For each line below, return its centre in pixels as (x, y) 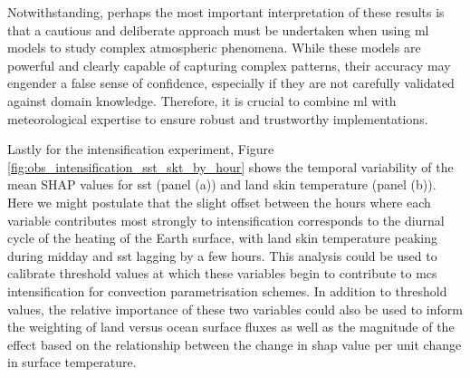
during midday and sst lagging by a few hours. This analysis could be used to (222, 255)
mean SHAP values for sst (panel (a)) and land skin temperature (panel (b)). (222, 184)
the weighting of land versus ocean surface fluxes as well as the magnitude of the (231, 327)
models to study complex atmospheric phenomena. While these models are (214, 48)
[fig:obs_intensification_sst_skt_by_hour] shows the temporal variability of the (230, 166)
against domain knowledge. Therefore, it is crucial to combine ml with (202, 100)
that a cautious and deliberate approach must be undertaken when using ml (218, 29)
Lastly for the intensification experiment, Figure (141, 149)
